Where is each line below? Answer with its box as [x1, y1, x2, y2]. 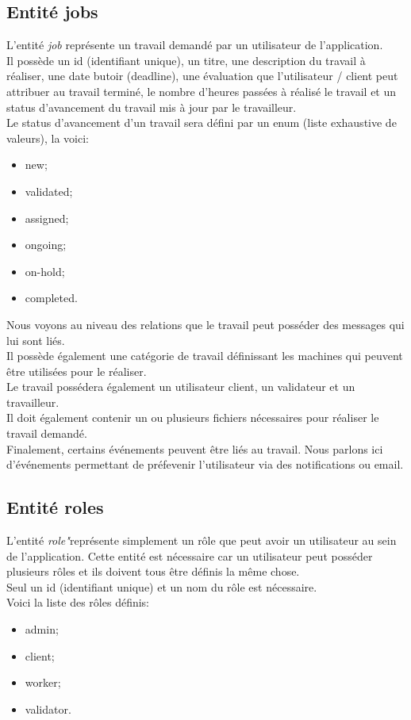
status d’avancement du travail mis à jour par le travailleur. [6, 98, 297, 115]
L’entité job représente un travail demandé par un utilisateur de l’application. [6, 36, 383, 53]
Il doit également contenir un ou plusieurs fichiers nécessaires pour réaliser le [6, 409, 379, 426]
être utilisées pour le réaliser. [6, 362, 147, 379]
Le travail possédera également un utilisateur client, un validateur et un [6, 378, 355, 395]
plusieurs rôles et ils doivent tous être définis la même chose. [6, 563, 300, 580]
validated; [25, 182, 73, 199]
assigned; [25, 209, 69, 226]
